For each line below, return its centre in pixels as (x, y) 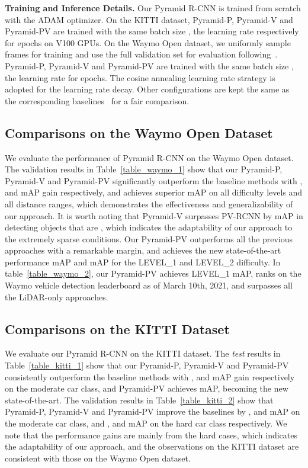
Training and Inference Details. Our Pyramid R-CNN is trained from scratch (153, 8)
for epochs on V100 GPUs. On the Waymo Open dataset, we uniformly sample (148, 42)
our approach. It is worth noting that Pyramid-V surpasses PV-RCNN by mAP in (154, 215)
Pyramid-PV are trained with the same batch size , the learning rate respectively (152, 31)
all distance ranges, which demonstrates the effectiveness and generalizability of (149, 203)
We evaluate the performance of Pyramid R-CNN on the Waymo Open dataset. (149, 157)
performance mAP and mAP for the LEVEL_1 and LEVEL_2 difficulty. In (143, 262)
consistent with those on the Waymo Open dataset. (98, 458)
